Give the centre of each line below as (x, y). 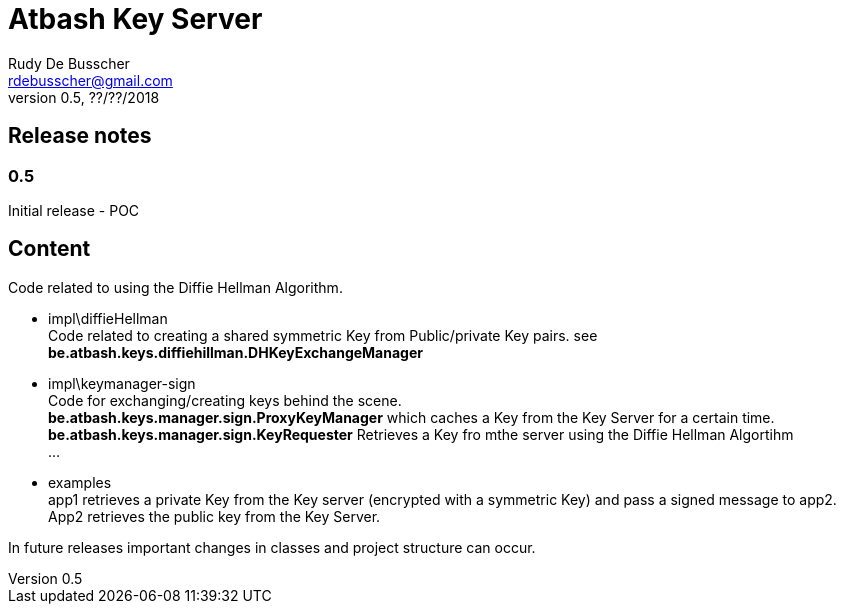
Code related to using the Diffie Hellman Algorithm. (175, 287)
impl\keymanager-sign (122, 383)
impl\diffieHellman (108, 318)
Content (49, 249)
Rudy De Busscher (69, 63)
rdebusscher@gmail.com (90, 80)
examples (80, 482)
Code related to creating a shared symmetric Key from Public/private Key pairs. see (323, 335)
